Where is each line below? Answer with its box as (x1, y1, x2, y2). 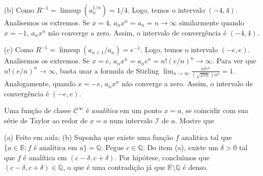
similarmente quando (179, 17, 244, 27)
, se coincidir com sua (181, 105, 249, 116)
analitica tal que (181, 132, 232, 143)
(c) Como (4, 44, 34, 55)
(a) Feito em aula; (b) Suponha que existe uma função (4, 132, 173, 143)
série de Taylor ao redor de (4, 115, 87, 125)
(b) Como (4, 5, 35, 15)
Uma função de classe (4, 105, 71, 116)
